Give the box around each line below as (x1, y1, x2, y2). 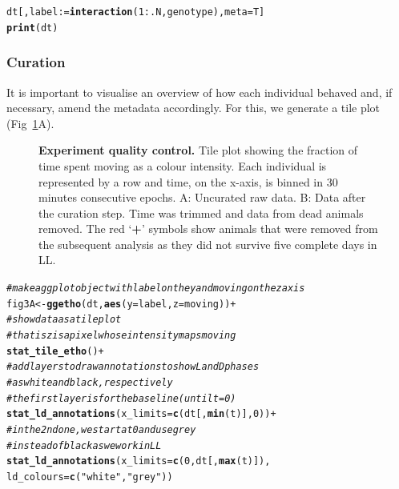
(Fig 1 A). (6, 114, 54, 131)
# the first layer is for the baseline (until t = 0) (6, 392, 236, 404)
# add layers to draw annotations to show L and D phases (6, 361, 260, 373)
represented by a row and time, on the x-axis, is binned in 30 (38, 173, 338, 190)
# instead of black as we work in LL (6, 439, 162, 451)
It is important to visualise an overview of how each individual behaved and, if (6, 83, 393, 100)
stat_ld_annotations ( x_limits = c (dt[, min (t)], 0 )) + (6, 408, 276, 420)
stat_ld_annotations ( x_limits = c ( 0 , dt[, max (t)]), (6, 455, 271, 467)
